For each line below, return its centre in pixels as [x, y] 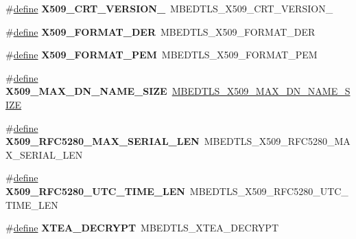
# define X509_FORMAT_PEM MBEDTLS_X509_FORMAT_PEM [162, 55]
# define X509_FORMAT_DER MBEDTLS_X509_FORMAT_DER [161, 31]
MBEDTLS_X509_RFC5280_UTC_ [269, 191]
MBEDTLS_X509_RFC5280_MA [277, 141]
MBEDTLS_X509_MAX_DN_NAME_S [261, 91]
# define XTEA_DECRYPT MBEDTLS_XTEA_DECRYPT [142, 228]
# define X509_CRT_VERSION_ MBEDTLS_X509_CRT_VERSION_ [169, 8]
